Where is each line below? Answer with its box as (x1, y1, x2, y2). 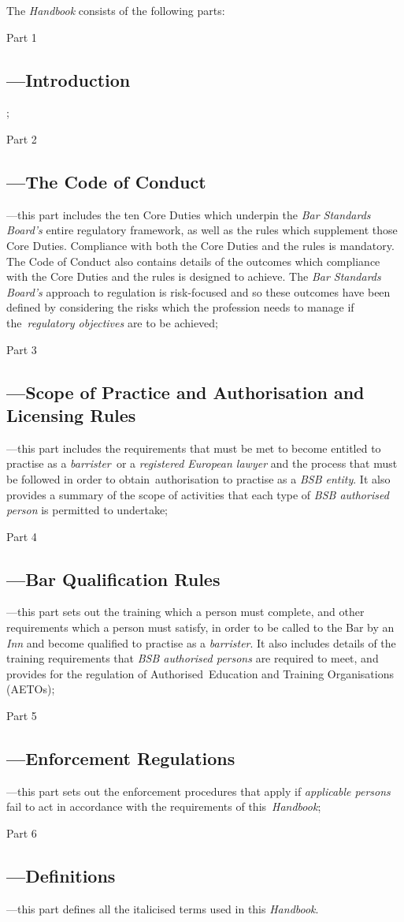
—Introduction (6, 67, 131, 91)
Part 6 (6, 825, 37, 842)
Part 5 (6, 707, 37, 724)
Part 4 (6, 528, 37, 544)
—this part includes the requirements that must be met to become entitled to (6, 439, 381, 456)
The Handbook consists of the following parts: (6, 2, 225, 18)
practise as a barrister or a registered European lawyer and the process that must (6, 455, 398, 472)
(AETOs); (6, 681, 55, 697)
